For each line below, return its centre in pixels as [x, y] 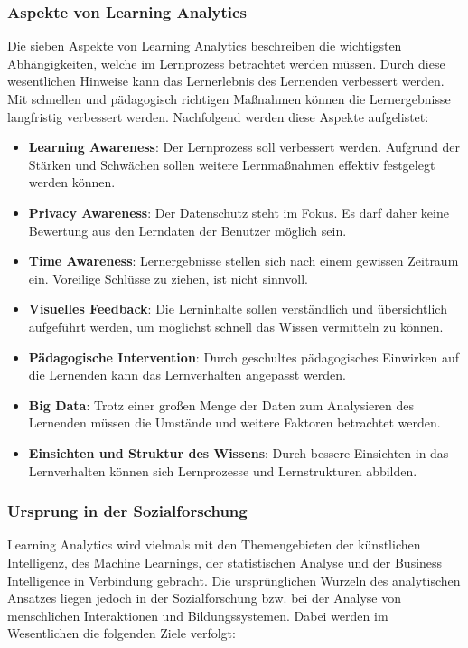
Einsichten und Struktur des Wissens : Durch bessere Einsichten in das [239, 452]
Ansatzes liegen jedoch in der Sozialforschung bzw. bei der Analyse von [204, 598]
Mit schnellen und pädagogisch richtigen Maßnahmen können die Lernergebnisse [229, 99]
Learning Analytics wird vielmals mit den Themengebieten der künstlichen [214, 545]
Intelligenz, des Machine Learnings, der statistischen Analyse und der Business [225, 562]
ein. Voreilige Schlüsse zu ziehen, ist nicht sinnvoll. [168, 278]
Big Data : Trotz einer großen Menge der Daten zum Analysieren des [221, 404]
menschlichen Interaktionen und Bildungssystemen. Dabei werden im [198, 615]
